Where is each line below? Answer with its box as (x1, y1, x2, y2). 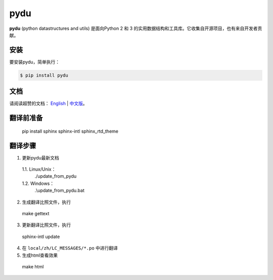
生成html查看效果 (22, 252, 58, 258)
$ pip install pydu (20, 72, 68, 78)
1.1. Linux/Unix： (22, 166, 56, 172)
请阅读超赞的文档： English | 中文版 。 (9, 100, 88, 106)
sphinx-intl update (22, 233, 60, 239)
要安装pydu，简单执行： (9, 59, 60, 65)
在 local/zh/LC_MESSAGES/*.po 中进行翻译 (22, 245, 118, 251)
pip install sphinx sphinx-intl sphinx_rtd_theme (22, 128, 119, 134)
